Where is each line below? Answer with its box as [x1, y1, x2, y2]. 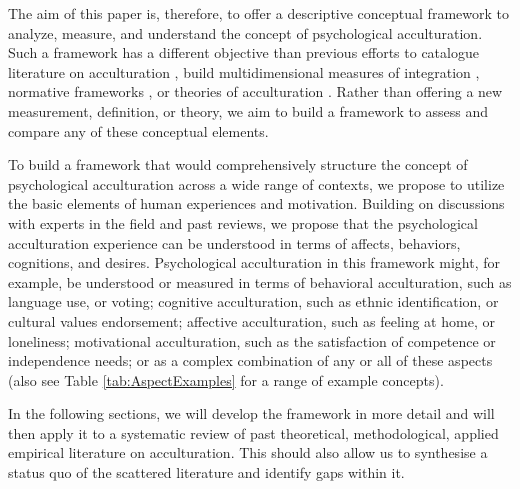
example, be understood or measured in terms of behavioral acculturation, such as [8, 271, 512, 292]
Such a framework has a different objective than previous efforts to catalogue [8, 42, 479, 63]
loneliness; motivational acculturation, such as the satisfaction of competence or [8, 330, 496, 351]
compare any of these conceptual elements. [8, 120, 269, 141]
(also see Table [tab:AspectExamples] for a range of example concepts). [8, 369, 444, 390]
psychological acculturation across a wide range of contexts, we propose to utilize [8, 173, 505, 194]
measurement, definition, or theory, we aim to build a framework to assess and [8, 100, 489, 121]
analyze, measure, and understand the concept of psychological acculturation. [8, 22, 483, 43]
